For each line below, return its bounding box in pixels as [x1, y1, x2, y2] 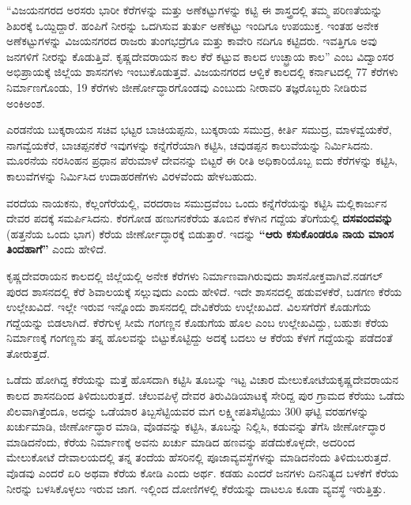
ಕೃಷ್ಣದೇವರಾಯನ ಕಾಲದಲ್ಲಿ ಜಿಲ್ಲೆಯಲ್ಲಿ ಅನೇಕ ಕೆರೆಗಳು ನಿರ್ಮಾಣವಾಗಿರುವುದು [6, 267, 284, 283]
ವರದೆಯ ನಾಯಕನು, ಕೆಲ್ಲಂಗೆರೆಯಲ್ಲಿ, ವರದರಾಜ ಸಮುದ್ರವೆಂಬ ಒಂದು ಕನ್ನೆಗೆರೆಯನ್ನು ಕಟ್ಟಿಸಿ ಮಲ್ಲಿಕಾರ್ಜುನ [6, 194, 387, 211]
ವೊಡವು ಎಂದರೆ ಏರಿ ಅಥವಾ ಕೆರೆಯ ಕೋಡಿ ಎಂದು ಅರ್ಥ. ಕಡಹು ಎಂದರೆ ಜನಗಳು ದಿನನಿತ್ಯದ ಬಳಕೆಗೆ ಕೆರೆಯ [6, 465, 399, 481]
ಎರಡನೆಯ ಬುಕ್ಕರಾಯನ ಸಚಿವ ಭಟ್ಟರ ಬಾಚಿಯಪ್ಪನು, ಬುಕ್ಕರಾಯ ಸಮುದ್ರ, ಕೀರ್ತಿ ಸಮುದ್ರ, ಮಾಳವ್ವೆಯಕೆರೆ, [6, 121, 392, 138]
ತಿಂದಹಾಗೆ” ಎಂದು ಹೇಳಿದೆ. [6, 241, 107, 257]
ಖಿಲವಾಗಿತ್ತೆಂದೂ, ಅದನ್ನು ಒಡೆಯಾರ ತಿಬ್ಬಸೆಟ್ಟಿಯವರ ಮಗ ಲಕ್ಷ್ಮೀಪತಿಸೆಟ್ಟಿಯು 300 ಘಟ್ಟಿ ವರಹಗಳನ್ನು [6, 402, 369, 419]
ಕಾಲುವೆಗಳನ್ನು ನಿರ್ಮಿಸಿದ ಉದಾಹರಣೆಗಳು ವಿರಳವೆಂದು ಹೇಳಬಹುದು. [6, 167, 258, 184]
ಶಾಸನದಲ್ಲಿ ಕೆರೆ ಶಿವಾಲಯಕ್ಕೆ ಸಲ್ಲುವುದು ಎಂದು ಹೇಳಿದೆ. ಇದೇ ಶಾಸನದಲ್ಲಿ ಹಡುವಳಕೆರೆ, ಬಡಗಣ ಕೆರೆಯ [32, 283, 402, 299]
